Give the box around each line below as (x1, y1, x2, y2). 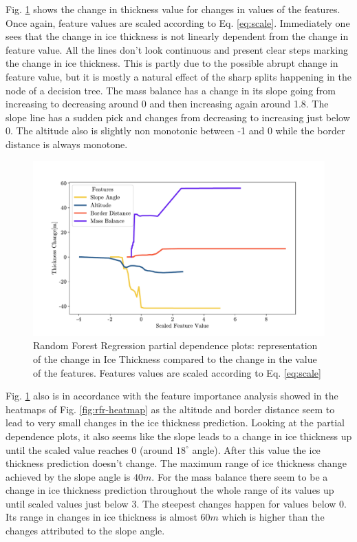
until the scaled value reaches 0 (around (6, 442, 173, 457)
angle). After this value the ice (192, 442, 321, 457)
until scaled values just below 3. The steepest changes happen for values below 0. (6, 496, 347, 510)
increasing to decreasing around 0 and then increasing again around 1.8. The (6, 96, 329, 111)
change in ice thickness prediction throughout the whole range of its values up (6, 483, 334, 497)
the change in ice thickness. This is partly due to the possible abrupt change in (6, 56, 338, 70)
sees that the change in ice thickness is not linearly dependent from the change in (6, 29, 349, 43)
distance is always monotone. (6, 136, 128, 151)
